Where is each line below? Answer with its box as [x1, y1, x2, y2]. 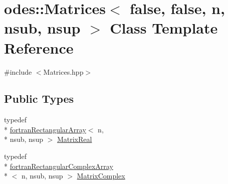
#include [4, 66, 32, 77]
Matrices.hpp [43, 66, 84, 77]
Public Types [4, 91, 74, 106]
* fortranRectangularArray [4, 124, 86, 134]
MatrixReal [57, 134, 92, 144]
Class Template [110, 18, 218, 38]
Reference [4, 37, 74, 58]
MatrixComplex [77, 170, 125, 181]
